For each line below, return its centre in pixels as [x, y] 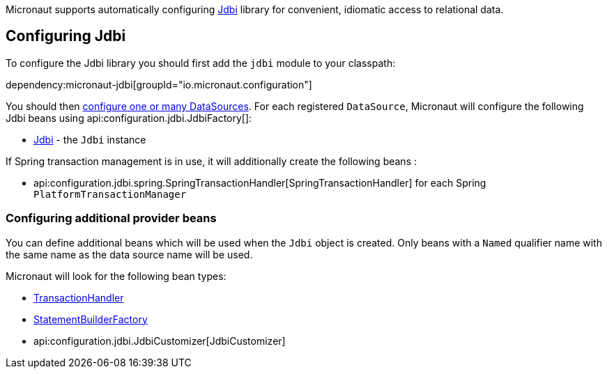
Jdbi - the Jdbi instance [90, 139]
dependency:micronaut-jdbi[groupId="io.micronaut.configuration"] [159, 84]
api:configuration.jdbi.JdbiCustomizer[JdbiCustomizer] [160, 341]
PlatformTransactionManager [110, 194]
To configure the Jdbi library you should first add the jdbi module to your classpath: [201, 63]
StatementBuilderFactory [91, 319]
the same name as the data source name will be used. [129, 254]
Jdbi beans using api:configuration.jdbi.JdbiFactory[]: [129, 118]
